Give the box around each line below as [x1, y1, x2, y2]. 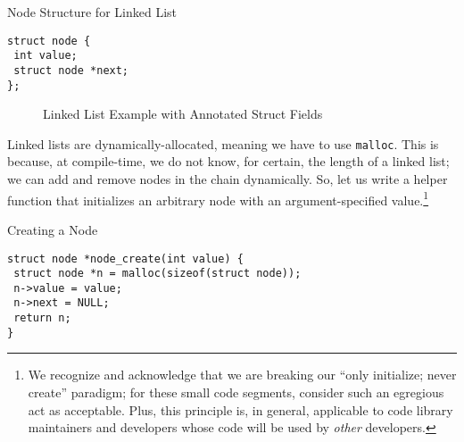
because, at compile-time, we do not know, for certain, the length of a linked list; [7, 152, 450, 171]
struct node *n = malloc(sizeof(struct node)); [13, 267, 302, 280]
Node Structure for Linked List [7, 3, 177, 21]
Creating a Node [7, 220, 98, 238]
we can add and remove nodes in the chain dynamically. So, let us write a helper [7, 170, 448, 188]
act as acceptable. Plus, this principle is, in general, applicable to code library [28, 400, 453, 419]
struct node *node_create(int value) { [7, 252, 244, 265]
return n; [13, 312, 71, 325]
